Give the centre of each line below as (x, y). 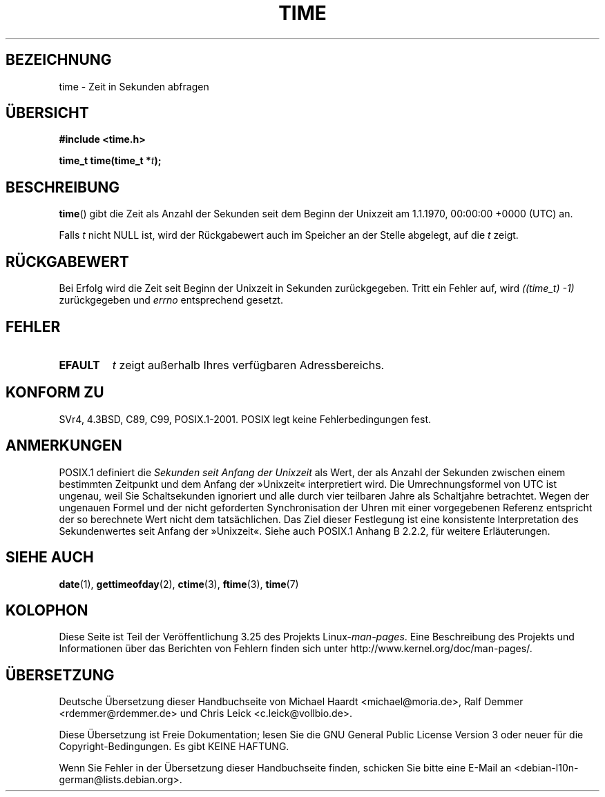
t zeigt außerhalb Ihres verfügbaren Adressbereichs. (248, 365)
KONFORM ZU (55, 393)
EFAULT (79, 365)
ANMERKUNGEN (64, 446)
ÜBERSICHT (47, 113)
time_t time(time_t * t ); (110, 161)
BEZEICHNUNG (59, 60)
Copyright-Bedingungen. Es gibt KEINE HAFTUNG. (174, 747)
